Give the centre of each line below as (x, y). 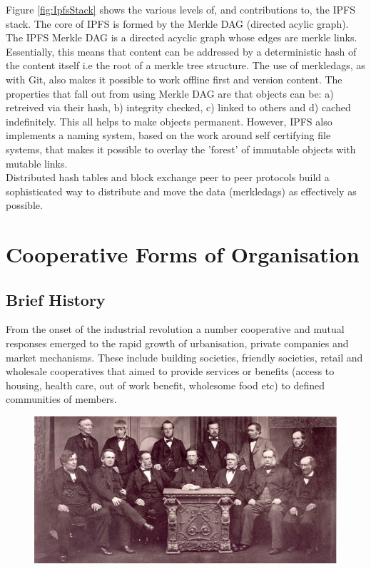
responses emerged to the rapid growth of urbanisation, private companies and (177, 343)
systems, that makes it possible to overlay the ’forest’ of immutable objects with (181, 149)
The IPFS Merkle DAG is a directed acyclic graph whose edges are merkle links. (182, 37)
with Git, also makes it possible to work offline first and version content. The (174, 79)
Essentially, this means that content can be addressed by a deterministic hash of (181, 51)
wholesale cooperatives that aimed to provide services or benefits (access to (170, 371)
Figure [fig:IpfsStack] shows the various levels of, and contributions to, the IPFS (181, 9)
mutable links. (37, 163)
